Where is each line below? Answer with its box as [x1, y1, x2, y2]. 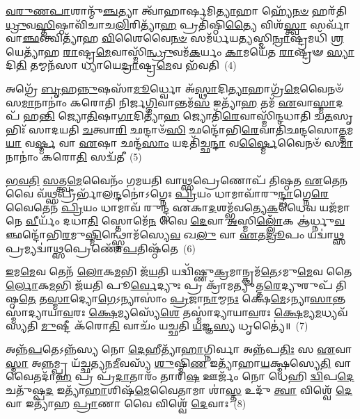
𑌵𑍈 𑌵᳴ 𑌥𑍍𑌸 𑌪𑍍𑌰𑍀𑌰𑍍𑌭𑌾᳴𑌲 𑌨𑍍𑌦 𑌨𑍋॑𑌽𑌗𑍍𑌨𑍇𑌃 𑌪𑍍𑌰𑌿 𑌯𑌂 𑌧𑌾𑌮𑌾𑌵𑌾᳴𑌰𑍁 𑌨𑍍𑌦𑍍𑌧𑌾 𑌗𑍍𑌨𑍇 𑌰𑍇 [6, 186, 329, 201]
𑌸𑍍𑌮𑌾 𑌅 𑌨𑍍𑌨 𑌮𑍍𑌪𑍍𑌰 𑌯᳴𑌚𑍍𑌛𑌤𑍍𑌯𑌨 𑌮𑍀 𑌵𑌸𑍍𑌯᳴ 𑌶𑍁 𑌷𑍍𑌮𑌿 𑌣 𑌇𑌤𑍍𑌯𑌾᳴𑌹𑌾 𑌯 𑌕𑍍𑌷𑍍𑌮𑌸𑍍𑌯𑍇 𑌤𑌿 [6, 355, 331, 370]
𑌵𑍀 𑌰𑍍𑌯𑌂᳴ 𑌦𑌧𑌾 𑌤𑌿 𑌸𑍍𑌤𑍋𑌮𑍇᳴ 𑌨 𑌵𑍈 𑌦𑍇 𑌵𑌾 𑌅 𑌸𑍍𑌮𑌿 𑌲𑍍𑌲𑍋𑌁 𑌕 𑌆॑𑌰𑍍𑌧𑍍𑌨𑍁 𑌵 [25, 213, 345, 228]
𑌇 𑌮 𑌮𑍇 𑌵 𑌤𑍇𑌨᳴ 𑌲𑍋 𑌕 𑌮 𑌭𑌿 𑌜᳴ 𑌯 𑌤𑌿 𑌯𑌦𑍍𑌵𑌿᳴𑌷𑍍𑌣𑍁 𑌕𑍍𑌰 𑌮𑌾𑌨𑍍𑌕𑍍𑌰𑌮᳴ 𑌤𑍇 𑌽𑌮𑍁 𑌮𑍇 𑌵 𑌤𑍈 [6, 264, 352, 279]
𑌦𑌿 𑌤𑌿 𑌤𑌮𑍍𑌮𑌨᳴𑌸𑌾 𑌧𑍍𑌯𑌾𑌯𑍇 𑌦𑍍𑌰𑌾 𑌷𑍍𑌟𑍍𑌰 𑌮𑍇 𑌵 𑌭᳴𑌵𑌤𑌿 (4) [6, 58, 237, 72]
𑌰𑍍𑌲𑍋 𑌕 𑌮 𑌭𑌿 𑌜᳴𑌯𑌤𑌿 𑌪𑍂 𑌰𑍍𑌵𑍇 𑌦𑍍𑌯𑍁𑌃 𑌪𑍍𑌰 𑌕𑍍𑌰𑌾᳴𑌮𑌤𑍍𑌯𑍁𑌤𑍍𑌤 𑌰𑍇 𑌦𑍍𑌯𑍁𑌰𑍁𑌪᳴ [6, 277, 333, 292]
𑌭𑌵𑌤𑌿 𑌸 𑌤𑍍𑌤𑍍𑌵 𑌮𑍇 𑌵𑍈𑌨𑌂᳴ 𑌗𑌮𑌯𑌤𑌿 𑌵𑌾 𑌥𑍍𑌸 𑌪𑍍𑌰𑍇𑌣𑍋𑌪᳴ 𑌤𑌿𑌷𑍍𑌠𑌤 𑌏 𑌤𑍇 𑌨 [6, 172, 348, 187]
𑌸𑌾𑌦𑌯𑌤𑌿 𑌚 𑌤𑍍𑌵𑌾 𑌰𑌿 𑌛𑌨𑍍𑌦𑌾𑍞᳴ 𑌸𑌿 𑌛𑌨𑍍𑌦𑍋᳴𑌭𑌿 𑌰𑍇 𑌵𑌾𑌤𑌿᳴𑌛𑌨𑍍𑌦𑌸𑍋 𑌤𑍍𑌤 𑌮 [29, 122, 354, 136]
